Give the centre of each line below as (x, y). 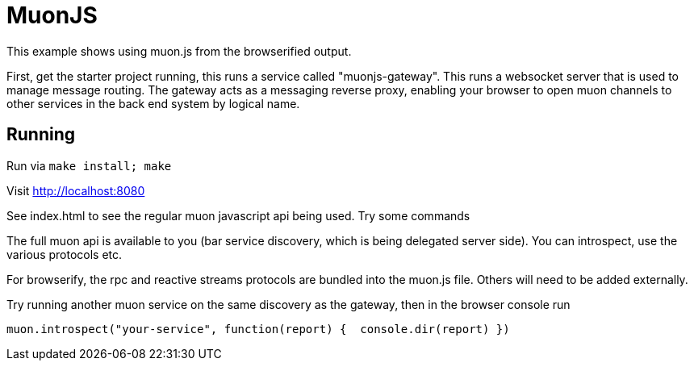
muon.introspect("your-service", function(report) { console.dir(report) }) (258, 329)
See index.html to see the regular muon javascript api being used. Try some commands (238, 215)
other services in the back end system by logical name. (153, 103)
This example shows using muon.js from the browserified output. (179, 51)
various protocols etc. (65, 254)
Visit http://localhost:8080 (76, 190)
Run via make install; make (89, 165)
